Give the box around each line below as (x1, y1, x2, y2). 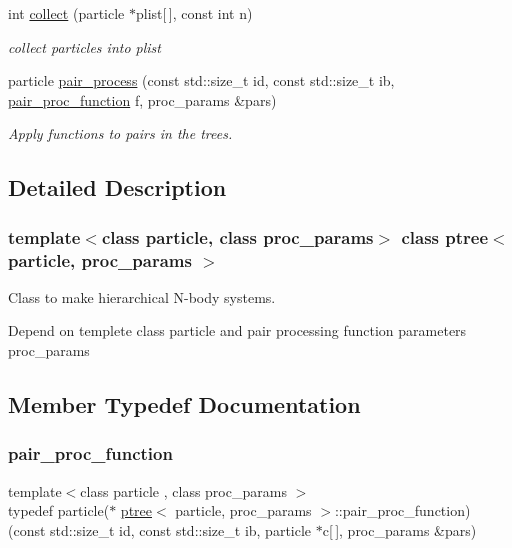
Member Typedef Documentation (8, 389, 361, 420)
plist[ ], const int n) (136, 3, 253, 23)
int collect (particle (8, 3, 125, 23)
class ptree (401, 224, 489, 249)
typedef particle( (8, 500, 110, 521)
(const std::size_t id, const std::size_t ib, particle (8, 519, 312, 540)
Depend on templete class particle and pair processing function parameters (8, 320, 467, 341)
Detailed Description (8, 172, 227, 203)
